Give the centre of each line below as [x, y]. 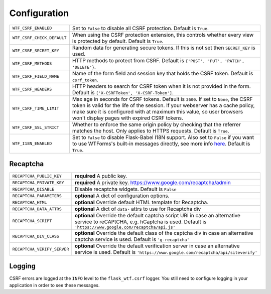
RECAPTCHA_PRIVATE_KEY [38, 182]
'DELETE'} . [84, 67]
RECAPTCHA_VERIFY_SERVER [41, 249]
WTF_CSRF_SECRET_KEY [36, 51]
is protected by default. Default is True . [118, 41]
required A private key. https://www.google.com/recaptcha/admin [153, 183]
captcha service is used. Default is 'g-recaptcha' [132, 239]
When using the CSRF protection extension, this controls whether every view [163, 35]
